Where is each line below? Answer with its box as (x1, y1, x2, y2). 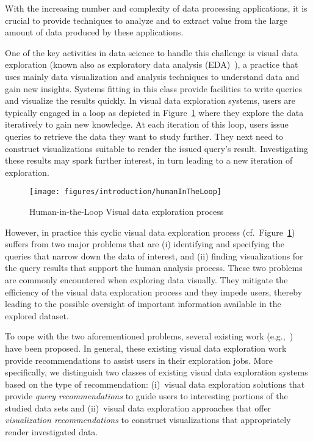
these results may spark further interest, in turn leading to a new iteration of (5, 154, 293, 167)
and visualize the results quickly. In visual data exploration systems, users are (5, 94, 296, 107)
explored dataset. (5, 309, 69, 322)
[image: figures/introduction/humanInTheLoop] (29, 187, 221, 197)
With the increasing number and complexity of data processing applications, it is (5, 2, 308, 14)
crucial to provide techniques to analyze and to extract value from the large (5, 13, 288, 26)
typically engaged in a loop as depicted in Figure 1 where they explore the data (5, 106, 304, 118)
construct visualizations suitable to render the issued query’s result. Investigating (5, 142, 308, 154)
